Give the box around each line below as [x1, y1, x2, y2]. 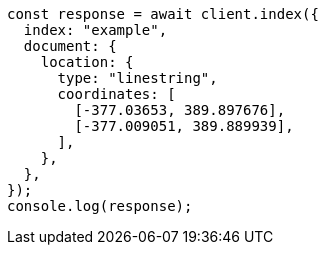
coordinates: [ [57, 86, 176, 102]
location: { [40, 54, 134, 70]
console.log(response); [7, 198, 193, 214]
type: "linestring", [57, 70, 218, 86]
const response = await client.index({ [7, 6, 319, 22]
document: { [23, 38, 117, 54]
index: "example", [23, 22, 168, 38]
